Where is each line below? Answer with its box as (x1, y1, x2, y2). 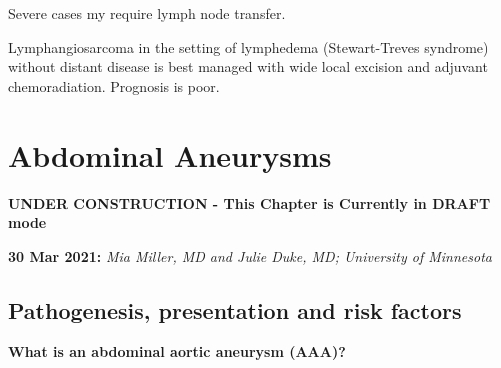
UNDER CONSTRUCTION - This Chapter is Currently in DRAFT (8, 192, 491, 213)
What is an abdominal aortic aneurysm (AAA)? (8, 341, 346, 362)
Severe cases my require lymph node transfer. (8, 3, 286, 23)
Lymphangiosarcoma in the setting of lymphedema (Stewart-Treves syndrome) (8, 36, 489, 57)
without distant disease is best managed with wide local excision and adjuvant (8, 56, 488, 77)
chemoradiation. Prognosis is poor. (8, 75, 220, 96)
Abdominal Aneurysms (8, 134, 332, 175)
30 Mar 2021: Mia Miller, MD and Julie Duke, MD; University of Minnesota (8, 245, 492, 266)
